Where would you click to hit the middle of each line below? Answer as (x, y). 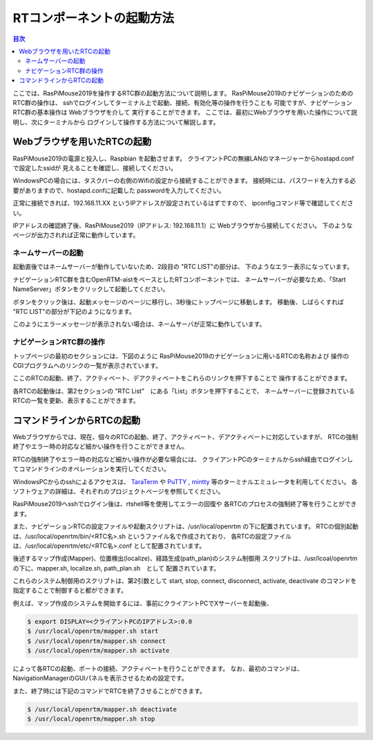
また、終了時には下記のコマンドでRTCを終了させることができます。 (109, 691)
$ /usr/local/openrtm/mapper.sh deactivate (102, 709)
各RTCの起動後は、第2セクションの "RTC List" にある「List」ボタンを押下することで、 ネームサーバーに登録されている (184, 391)
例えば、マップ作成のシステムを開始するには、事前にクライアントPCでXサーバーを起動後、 (143, 603)
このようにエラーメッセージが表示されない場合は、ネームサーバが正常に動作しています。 (139, 324)
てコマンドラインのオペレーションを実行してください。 (91, 469)
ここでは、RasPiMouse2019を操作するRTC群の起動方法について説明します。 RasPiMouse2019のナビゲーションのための (183, 93)
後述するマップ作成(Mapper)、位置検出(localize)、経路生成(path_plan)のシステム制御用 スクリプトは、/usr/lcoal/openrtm (185, 558)
